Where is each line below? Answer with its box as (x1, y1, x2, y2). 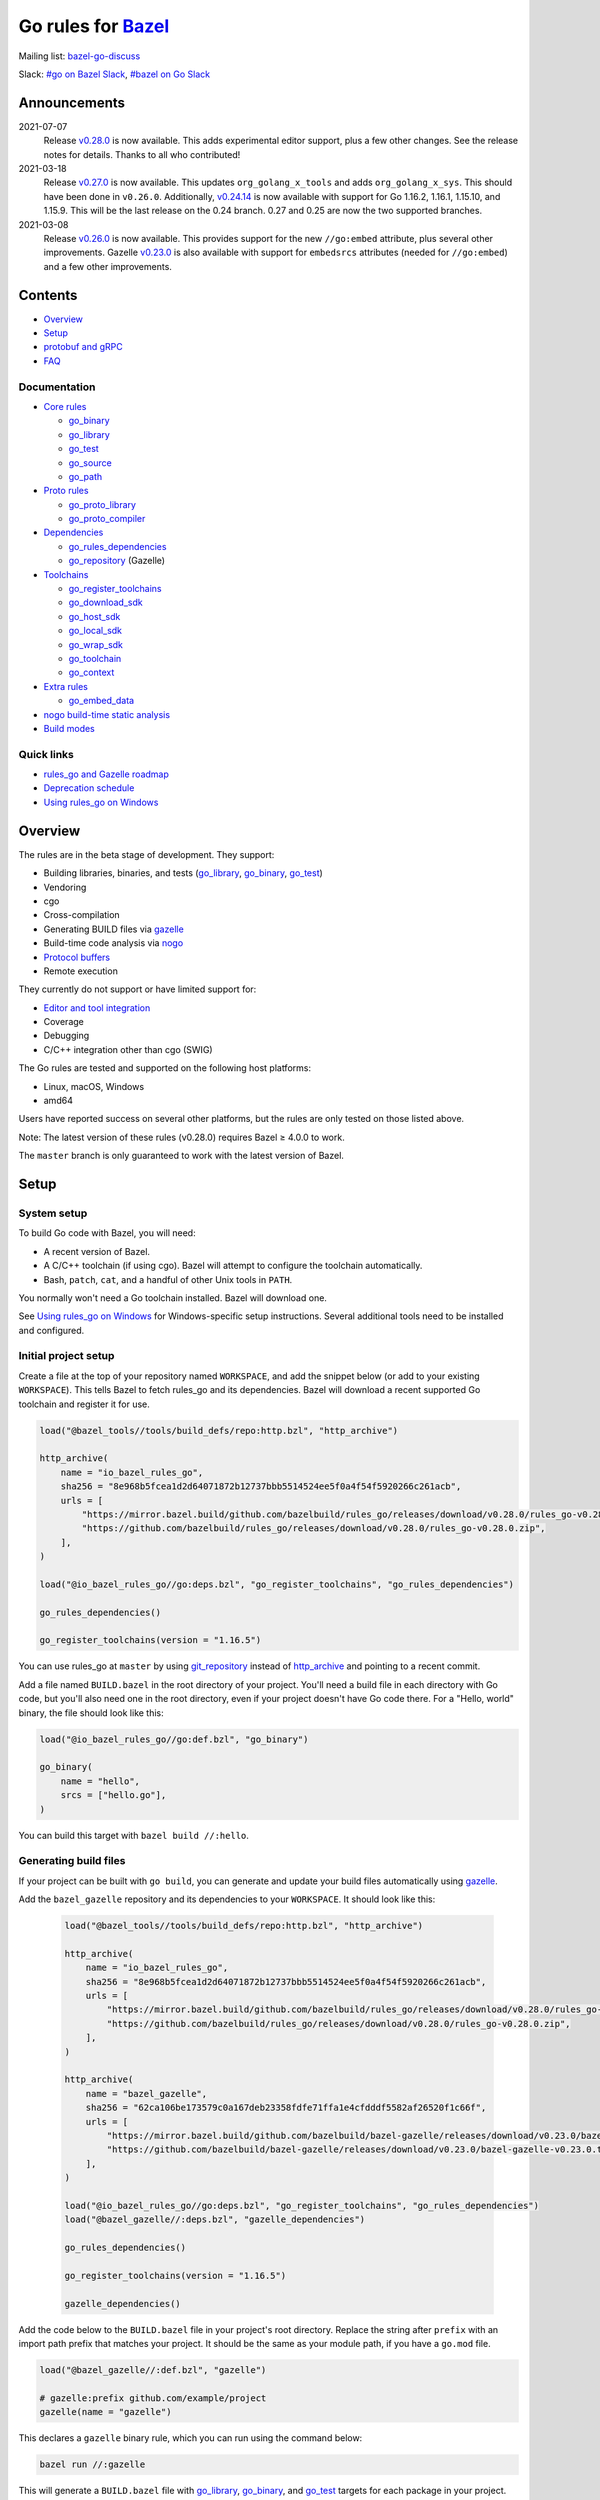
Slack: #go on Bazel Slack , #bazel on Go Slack (18, 68, 210, 80)
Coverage (43, 1016, 84, 1028)
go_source (68, 456, 112, 469)
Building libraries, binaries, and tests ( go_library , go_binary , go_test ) (43, 867, 324, 879)
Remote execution (43, 965, 119, 977)
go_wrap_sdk (68, 638, 124, 650)
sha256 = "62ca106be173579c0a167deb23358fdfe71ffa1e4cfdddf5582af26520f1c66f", (85, 2102, 487, 2114)
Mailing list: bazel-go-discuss (18, 50, 141, 62)
